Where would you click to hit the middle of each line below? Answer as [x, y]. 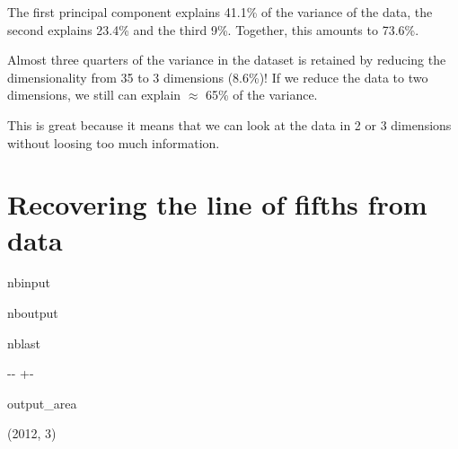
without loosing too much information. [114, 142]
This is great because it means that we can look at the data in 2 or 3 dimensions [229, 124]
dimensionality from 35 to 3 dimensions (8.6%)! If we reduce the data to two [218, 77]
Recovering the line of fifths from [217, 204]
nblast [24, 343]
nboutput [33, 313]
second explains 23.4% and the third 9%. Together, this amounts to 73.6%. [213, 29]
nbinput [29, 282]
